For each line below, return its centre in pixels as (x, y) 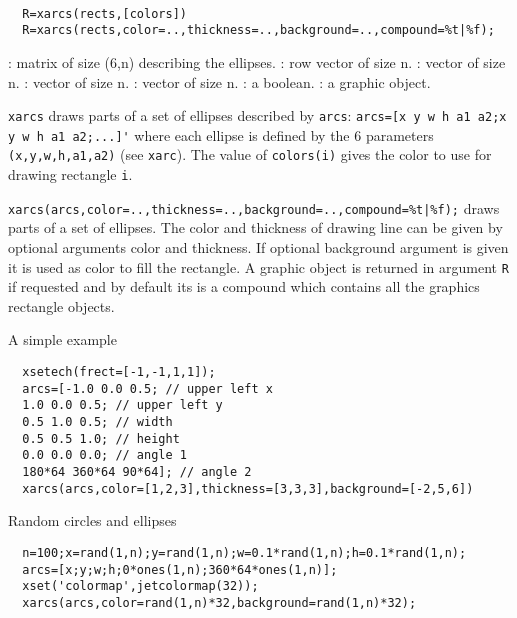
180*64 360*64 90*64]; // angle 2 (137, 471)
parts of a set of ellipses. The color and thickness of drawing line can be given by (255, 227)
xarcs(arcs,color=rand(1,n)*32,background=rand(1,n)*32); (219, 602)
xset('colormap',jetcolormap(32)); (140, 586)
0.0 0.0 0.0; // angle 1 (104, 455)
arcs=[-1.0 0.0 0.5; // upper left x (147, 388)
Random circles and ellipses (92, 520)
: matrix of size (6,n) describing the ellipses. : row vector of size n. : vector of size (257, 61)
